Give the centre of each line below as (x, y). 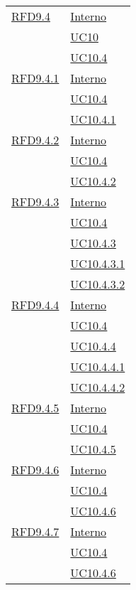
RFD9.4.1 (35, 78)
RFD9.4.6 (35, 470)
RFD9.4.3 (35, 202)
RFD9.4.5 (35, 408)
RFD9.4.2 (35, 140)
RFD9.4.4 (35, 305)
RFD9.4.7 (35, 531)
